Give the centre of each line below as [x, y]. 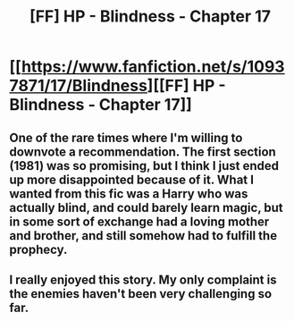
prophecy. [38, 249]
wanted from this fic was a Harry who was [129, 194]
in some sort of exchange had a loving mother [139, 221]
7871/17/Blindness [78, 86]
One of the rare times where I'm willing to [126, 137]
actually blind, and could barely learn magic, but [146, 207]
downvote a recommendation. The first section [143, 152]
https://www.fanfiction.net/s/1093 [153, 67]
